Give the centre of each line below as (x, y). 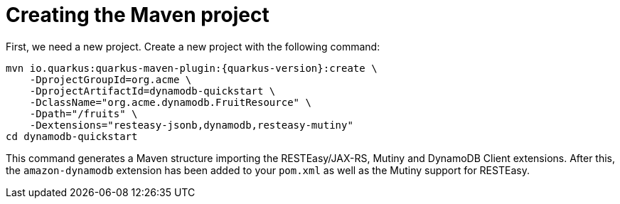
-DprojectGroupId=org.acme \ (111, 79)
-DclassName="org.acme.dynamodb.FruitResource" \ (170, 102)
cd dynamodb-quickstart (72, 136)
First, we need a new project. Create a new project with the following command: (193, 46)
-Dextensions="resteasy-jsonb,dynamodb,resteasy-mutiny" (191, 125)
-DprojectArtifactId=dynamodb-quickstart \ (153, 91)
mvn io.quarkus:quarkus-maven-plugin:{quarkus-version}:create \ (192, 68)
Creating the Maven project (138, 15)
